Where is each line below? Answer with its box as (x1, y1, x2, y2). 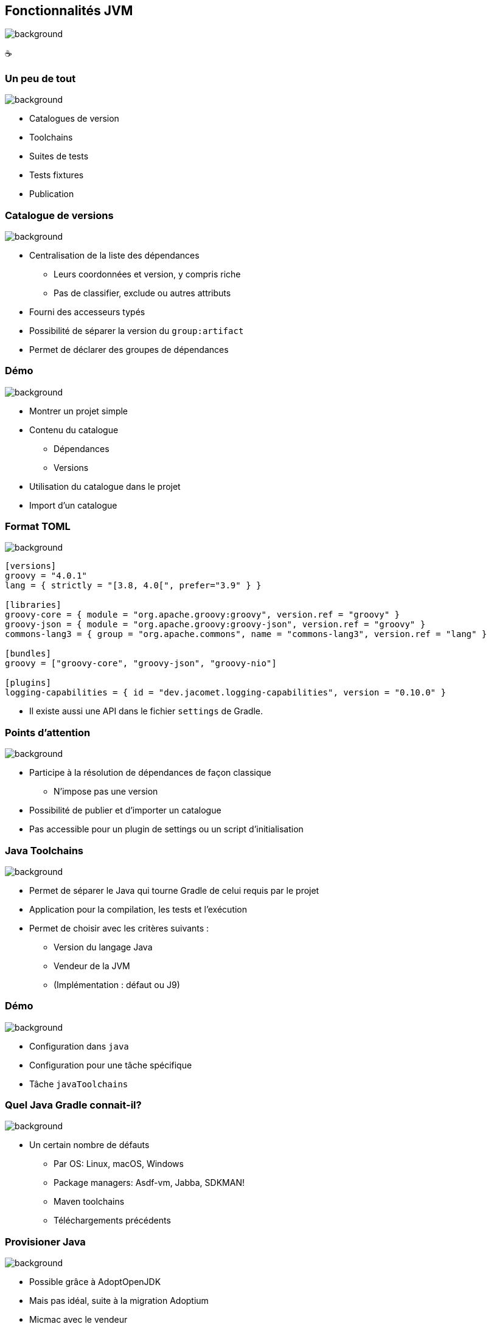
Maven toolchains (54, 1196, 125, 1207)
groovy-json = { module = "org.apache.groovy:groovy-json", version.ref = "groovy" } (5, 619, 426, 630)
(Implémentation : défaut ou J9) (54, 979, 180, 990)
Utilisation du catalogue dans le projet (29, 481, 181, 492)
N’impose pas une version (54, 786, 158, 797)
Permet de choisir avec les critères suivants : (29, 922, 209, 933)
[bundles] (5, 649, 51, 659)
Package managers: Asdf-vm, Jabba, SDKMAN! (54, 1177, 245, 1188)
